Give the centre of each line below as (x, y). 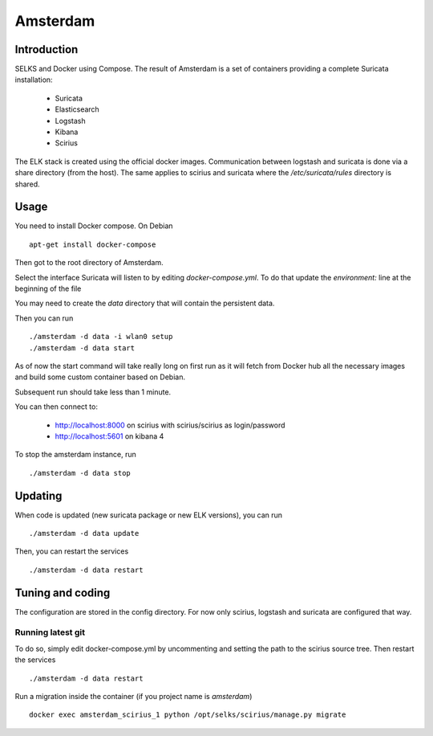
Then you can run (44, 318)
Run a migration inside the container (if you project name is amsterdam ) (134, 697)
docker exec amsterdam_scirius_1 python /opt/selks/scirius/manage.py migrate (188, 715)
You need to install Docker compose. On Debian (94, 226)
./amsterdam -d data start (82, 348)
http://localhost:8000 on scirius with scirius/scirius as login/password (170, 425)
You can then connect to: (56, 407)
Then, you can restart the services (72, 551)
